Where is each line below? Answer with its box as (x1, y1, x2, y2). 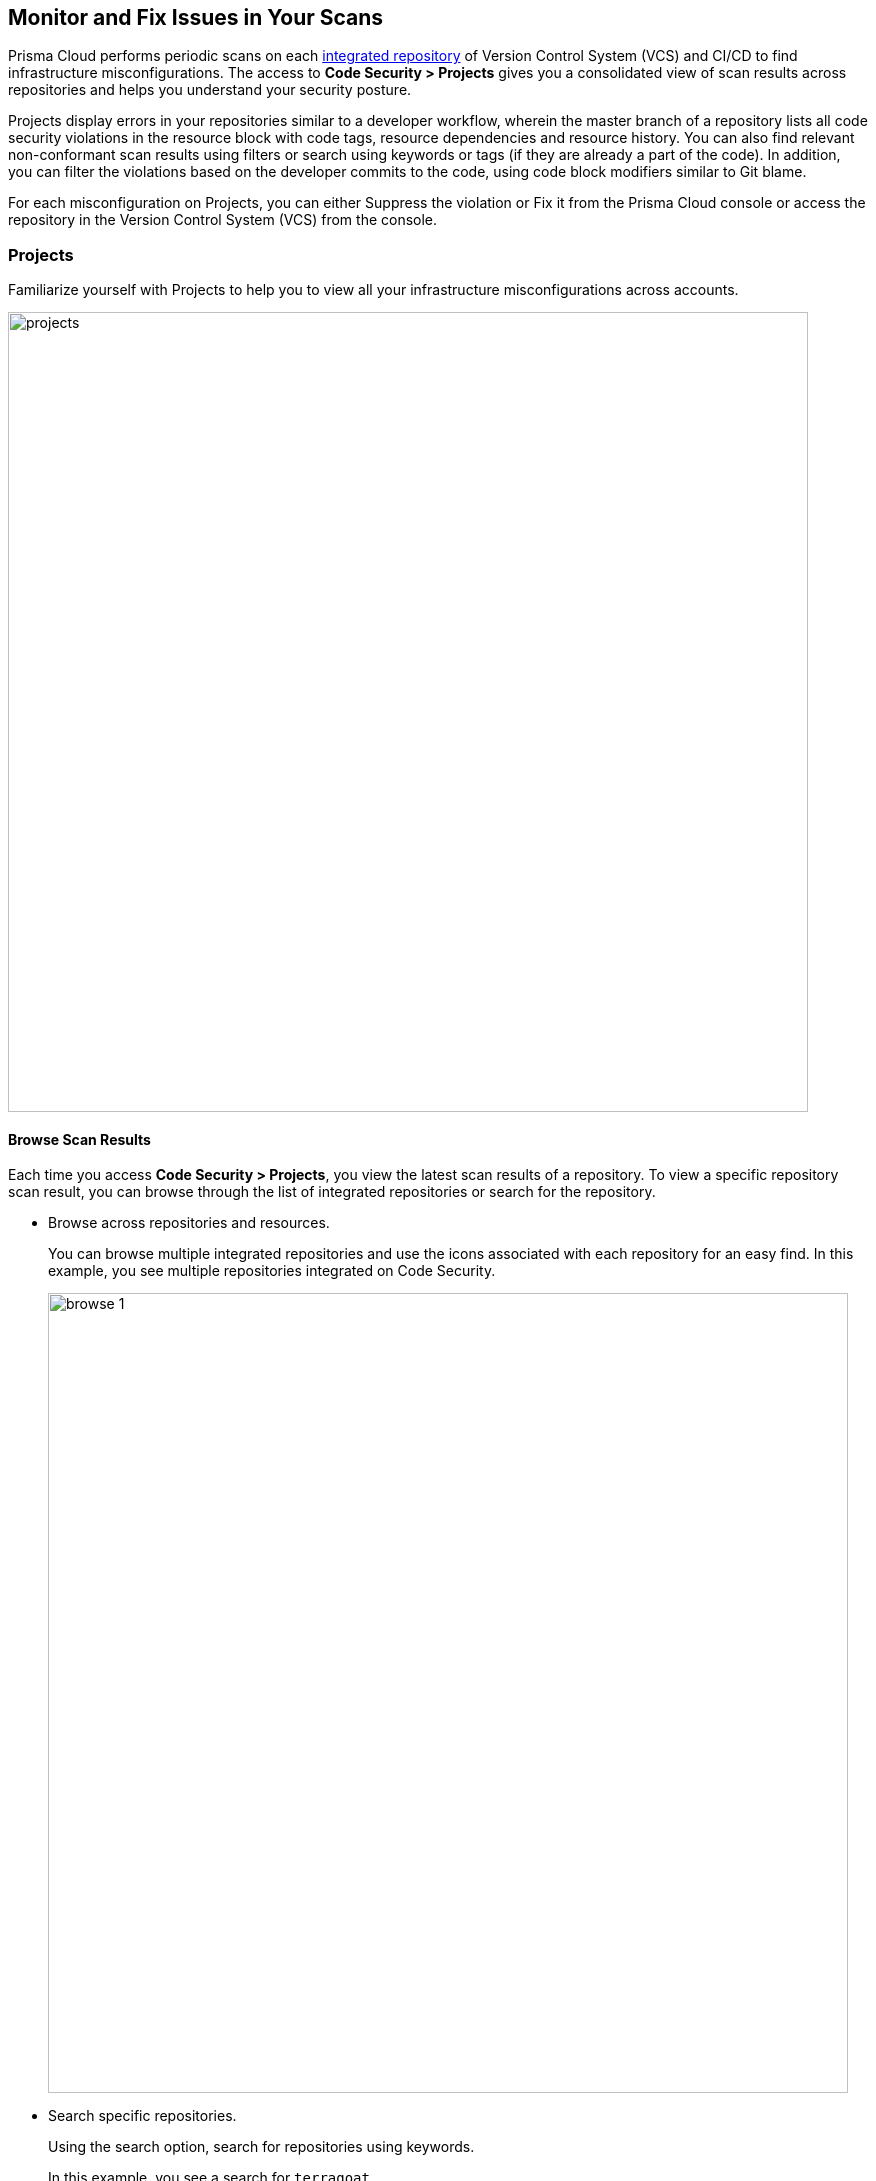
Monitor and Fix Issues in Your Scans (8, 5, 384, 30)
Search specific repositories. (48, 2107, 237, 2125)
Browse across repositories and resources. (48, 1214, 330, 1232)
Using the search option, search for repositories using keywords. (48, 2138, 475, 2156)
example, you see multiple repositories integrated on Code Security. (48, 1262, 496, 1280)
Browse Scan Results (8, 1130, 151, 1148)
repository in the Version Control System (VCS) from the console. (8, 211, 438, 229)
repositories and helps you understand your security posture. (8, 81, 412, 99)
